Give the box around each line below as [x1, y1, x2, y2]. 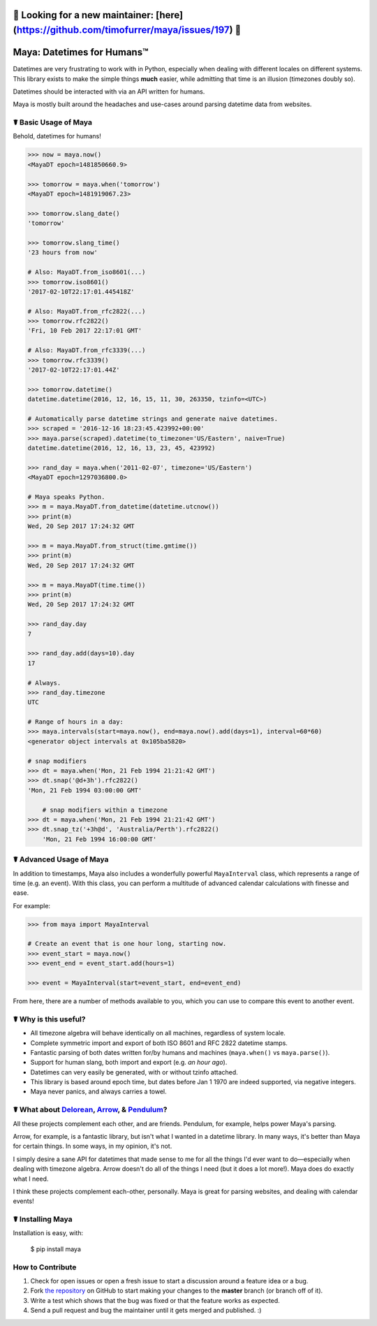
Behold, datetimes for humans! [13, 132, 101, 140]
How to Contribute [13, 1262, 77, 1272]
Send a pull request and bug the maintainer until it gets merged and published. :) [30, 1306, 262, 1315]
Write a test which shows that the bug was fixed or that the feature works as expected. [30, 1296, 281, 1304]
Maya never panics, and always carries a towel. [30, 1087, 167, 1096]
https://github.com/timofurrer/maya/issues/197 [16, 24, 230, 36]
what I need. [13, 1174, 49, 1183]
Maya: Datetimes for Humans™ [13, 46, 149, 59]
